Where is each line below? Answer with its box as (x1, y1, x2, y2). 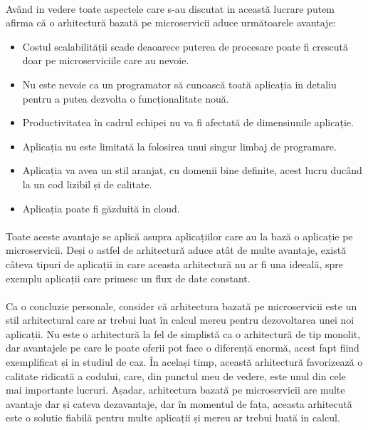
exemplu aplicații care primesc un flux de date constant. (6, 270, 251, 285)
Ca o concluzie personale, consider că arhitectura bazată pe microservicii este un (6, 298, 357, 313)
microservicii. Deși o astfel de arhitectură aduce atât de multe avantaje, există (6, 242, 347, 257)
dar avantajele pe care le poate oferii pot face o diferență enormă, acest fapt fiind (6, 340, 359, 355)
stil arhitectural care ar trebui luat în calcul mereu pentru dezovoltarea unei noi (6, 312, 354, 327)
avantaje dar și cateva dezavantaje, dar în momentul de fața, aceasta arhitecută (6, 396, 352, 411)
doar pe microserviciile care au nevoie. (22, 53, 189, 68)
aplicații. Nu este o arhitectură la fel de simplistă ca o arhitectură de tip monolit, (6, 326, 361, 341)
